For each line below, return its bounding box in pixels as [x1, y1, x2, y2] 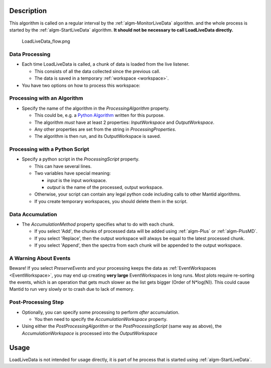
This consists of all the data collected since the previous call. [34, 68, 161, 74]
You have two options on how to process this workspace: [22, 82, 141, 88]
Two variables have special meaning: [34, 170, 111, 176]
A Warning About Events [9, 255, 71, 262]
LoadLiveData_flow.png [22, 38, 70, 45]
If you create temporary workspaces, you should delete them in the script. [34, 198, 188, 204]
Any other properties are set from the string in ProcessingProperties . [34, 126, 177, 132]
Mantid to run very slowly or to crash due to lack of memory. [9, 286, 134, 292]
